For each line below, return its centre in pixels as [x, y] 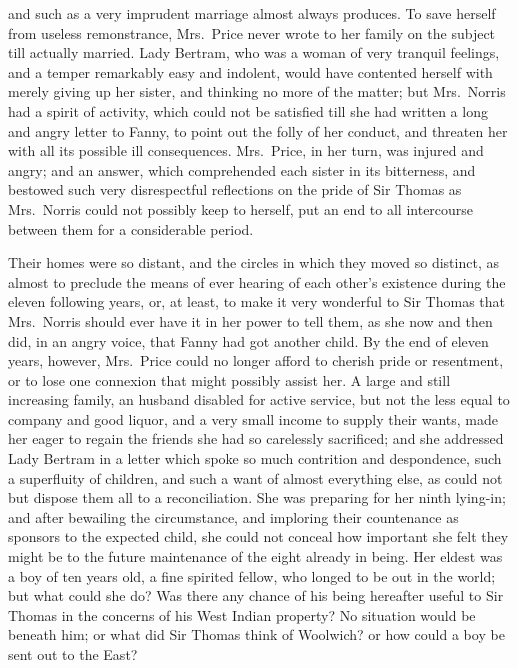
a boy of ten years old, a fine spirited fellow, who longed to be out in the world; [252, 575]
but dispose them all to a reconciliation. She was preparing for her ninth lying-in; [257, 497]
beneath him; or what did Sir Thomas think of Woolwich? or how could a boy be [256, 634]
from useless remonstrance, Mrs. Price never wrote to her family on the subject [252, 32]
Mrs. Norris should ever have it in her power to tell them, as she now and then [250, 320]
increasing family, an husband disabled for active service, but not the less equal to [259, 399]
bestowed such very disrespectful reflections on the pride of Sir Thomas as [235, 189]
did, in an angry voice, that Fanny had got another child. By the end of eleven [248, 340]
